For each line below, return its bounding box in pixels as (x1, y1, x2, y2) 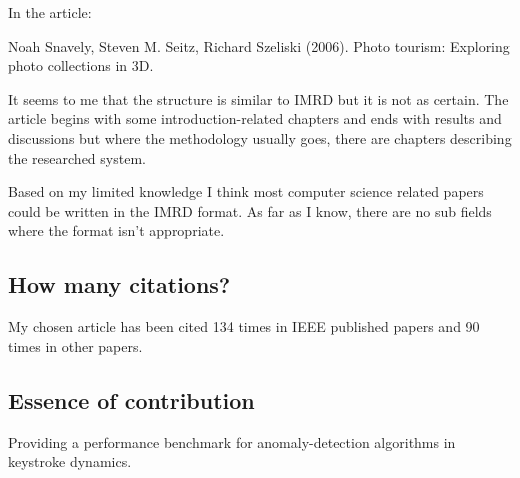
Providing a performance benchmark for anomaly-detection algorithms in (8, 431, 456, 452)
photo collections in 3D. (8, 55, 154, 76)
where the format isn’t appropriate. (8, 220, 225, 241)
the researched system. (8, 147, 146, 168)
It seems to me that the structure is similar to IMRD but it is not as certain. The (8, 88, 509, 109)
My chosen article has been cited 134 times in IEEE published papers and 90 (8, 316, 480, 337)
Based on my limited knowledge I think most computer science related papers (8, 181, 484, 202)
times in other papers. (8, 335, 143, 356)
